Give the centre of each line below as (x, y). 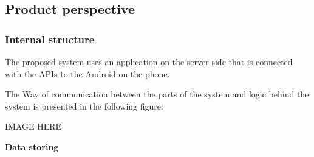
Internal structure (50, 39)
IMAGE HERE (33, 126)
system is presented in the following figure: (84, 106)
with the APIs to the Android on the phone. (87, 73)
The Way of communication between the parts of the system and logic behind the (157, 94)
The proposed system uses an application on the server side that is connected (149, 61)
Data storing (32, 146)
